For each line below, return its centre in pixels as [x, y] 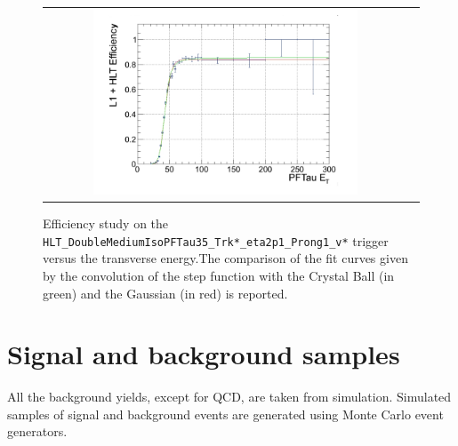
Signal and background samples [204, 354]
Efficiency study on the [106, 223]
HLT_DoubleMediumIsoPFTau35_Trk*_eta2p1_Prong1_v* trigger [216, 240]
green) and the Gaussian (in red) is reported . [165, 293]
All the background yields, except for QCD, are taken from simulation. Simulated [229, 397]
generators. [37, 431]
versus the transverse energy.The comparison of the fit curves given [225, 258]
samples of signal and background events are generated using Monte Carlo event [225, 414]
